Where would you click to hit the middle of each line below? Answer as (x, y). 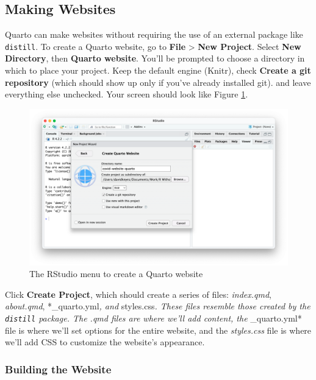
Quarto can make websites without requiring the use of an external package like (154, 34)
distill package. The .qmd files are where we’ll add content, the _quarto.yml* (153, 318)
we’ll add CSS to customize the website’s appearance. (105, 342)
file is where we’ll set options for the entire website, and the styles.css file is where (158, 330)
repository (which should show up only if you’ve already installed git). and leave (158, 82)
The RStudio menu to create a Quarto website (116, 274)
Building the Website (58, 369)
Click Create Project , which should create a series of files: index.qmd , (138, 294)
